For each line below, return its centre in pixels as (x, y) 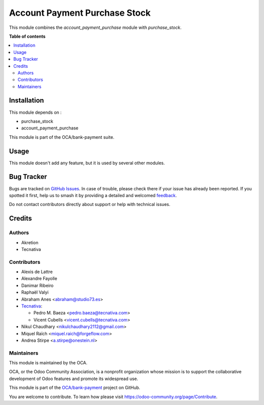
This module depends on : (35, 112)
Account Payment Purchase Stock (80, 13)
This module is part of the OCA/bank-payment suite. (62, 137)
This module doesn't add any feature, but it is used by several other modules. (87, 163)
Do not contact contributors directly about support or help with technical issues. (90, 204)
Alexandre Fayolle (39, 278)
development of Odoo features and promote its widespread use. (74, 379)
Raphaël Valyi (35, 292)
